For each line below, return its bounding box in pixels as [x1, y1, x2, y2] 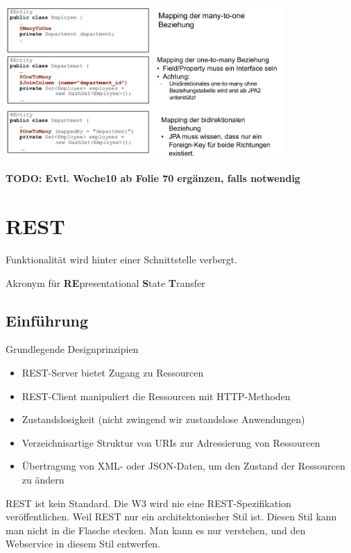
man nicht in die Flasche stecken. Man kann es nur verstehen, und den [6, 522, 306, 537]
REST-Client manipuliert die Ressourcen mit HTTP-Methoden [22, 388, 291, 403]
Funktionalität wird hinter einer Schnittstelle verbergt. [6, 252, 238, 267]
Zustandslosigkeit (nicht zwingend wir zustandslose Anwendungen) [22, 412, 305, 427]
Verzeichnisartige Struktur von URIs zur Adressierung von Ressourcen [22, 435, 320, 449]
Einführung [6, 309, 89, 331]
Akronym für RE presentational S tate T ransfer [6, 275, 205, 290]
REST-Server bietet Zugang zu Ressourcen [22, 365, 204, 379]
